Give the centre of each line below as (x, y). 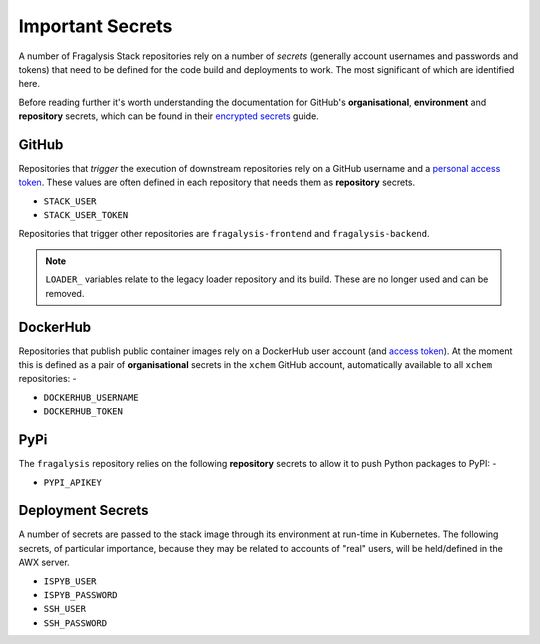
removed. (65, 293)
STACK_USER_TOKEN (86, 215)
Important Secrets (95, 26)
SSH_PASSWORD (75, 623)
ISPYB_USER (70, 581)
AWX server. (44, 562)
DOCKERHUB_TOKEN (83, 411)
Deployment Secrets (83, 510)
